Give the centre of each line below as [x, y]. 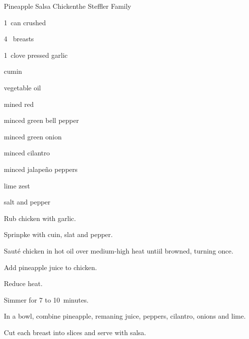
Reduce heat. [23, 283]
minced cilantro [27, 153]
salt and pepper [27, 202]
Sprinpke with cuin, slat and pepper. [58, 234]
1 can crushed [25, 22]
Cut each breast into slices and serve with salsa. [75, 332]
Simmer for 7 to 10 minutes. [46, 299]
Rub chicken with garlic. [40, 218]
